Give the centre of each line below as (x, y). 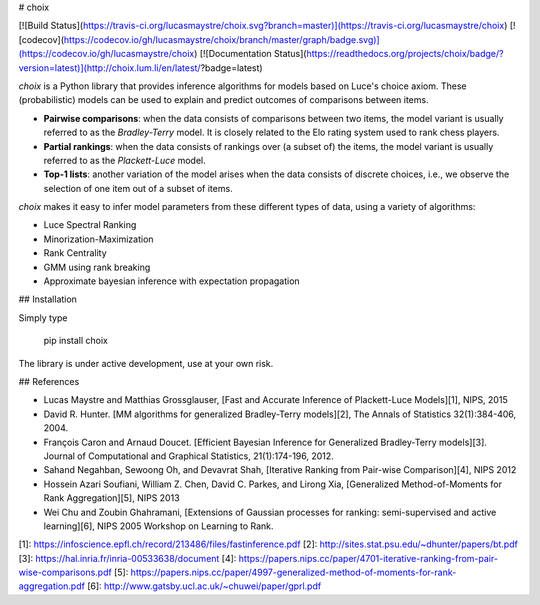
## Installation (47, 299)
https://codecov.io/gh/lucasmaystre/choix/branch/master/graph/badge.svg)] (221, 39)
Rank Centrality (75, 253)
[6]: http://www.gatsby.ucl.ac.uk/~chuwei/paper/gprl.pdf (204, 586)
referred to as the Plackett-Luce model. (125, 160)
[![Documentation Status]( (253, 54)
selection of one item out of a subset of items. (138, 188)
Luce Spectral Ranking (90, 225)
